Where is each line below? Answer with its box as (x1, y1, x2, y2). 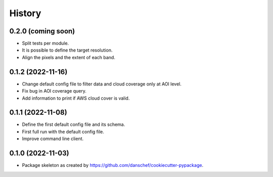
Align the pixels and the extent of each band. (22, 54, 116, 60)
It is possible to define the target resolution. (22, 47, 113, 53)
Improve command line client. (22, 136, 83, 142)
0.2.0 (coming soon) (9, 27, 75, 35)
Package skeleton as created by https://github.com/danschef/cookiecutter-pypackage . (22, 162, 204, 168)
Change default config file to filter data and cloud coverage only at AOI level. (22, 81, 181, 87)
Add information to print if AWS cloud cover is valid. (22, 95, 130, 101)
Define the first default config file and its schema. (22, 121, 125, 127)
